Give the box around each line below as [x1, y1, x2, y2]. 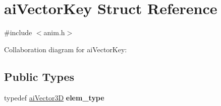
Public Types [4, 68, 75, 84]
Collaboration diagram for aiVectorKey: [4, 44, 127, 54]
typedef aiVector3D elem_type [4, 92, 104, 102]
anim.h [43, 27, 65, 38]
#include [4, 27, 32, 38]
